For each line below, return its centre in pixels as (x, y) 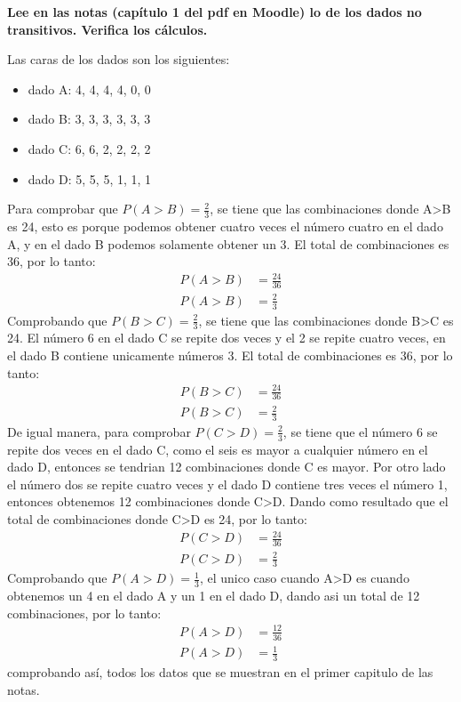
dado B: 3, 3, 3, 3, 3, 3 (89, 119)
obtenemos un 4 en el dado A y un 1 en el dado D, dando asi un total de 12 (214, 596)
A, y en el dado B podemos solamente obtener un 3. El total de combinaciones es (228, 243)
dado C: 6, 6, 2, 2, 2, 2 (89, 148)
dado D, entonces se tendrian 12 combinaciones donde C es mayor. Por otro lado (227, 467)
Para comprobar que (63, 209)
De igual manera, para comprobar (99, 431)
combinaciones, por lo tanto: (84, 613)
